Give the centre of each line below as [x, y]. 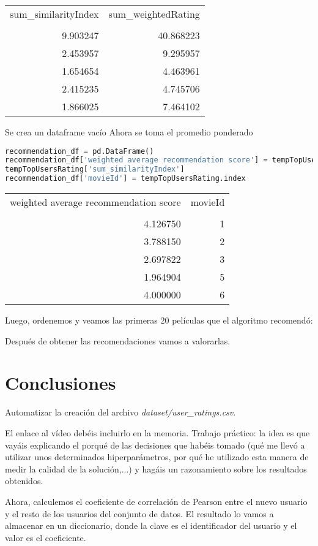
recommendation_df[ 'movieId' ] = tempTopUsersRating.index [125, 179]
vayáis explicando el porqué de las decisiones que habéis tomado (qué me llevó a [155, 445]
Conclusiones [61, 383]
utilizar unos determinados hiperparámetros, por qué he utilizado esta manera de [157, 457]
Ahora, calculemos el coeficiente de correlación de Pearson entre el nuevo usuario [156, 501]
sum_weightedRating [154, 14]
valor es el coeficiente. [46, 537]
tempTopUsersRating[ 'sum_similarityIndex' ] [95, 169]
